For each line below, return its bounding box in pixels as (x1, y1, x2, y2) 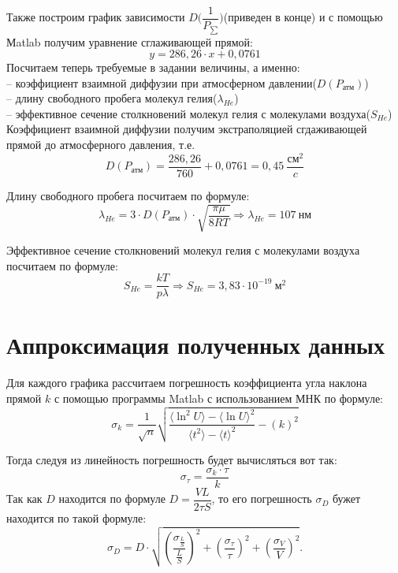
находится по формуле (58, 490, 166, 507)
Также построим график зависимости (6, 9, 185, 25)
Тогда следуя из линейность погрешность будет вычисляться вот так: (6, 452, 337, 468)
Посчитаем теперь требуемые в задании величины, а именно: (6, 59, 300, 76)
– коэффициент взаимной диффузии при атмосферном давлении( (6, 74, 317, 91)
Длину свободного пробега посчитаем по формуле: (6, 187, 250, 203)
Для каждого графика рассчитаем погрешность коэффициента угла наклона (6, 374, 367, 391)
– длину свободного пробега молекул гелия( (6, 90, 218, 106)
